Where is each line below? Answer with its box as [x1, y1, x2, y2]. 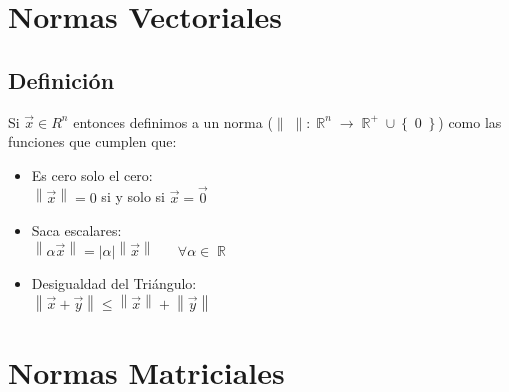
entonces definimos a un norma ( [73, 111, 273, 132]
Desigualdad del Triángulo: [31, 273, 197, 294]
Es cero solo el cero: [31, 164, 153, 185]
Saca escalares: [31, 220, 122, 241]
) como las [438, 111, 502, 132]
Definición [8, 64, 115, 95]
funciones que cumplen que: [8, 131, 177, 152]
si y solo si [101, 186, 165, 207]
